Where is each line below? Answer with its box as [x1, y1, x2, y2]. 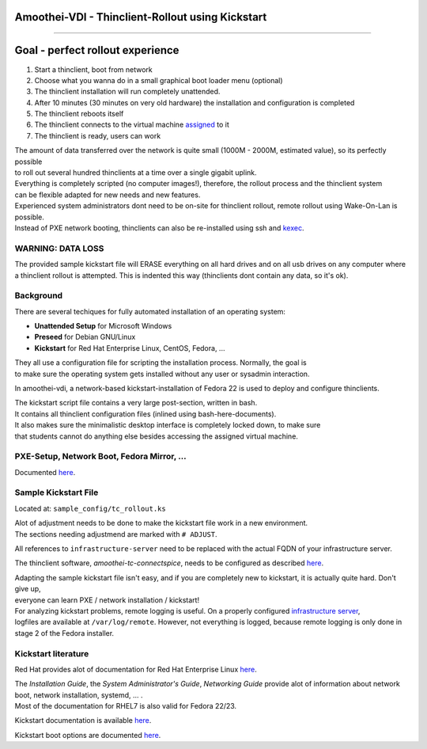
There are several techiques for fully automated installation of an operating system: [14, 306, 286, 316]
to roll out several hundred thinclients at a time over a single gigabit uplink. [14, 168, 257, 177]
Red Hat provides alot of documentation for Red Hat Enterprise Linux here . [14, 664, 257, 674]
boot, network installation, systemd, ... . [14, 690, 143, 700]
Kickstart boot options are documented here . [14, 730, 161, 739]
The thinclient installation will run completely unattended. [34, 87, 221, 97]
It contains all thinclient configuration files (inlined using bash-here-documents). [14, 409, 277, 419]
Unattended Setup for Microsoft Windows [34, 321, 172, 331]
